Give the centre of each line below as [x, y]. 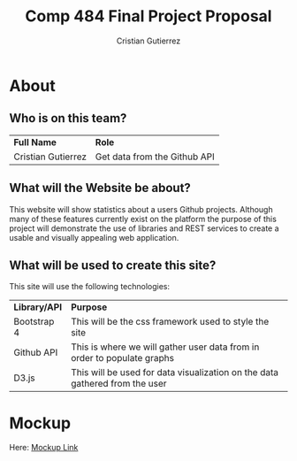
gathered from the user [118, 384]
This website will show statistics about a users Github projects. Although [141, 209]
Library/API [38, 307]
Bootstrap [34, 322]
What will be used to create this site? [113, 265]
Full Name [35, 142]
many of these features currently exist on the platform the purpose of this [143, 219]
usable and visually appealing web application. [94, 237]
